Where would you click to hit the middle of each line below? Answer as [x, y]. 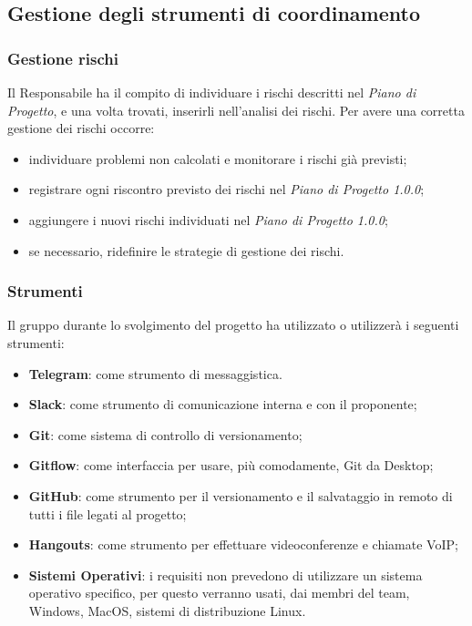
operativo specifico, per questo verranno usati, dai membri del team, [219, 593]
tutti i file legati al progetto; [108, 513]
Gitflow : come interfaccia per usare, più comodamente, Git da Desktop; [231, 465]
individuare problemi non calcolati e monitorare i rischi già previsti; [218, 158]
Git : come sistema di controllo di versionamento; [165, 434]
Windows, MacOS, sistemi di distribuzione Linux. [167, 610]
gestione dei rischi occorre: [81, 128]
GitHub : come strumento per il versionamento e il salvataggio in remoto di [241, 495]
